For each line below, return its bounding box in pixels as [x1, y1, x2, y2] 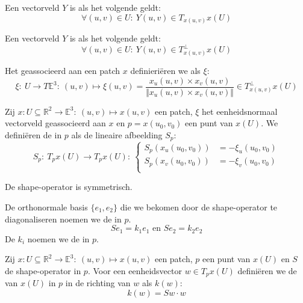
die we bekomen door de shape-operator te [120, 201, 278, 213]
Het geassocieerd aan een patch [5, 64, 120, 76]
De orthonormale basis [5, 201, 88, 213]
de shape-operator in [5, 264, 81, 277]
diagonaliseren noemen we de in [5, 212, 122, 225]
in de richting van [65, 277, 131, 289]
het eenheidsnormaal [202, 105, 278, 117]
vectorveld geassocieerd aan [5, 117, 106, 129]
